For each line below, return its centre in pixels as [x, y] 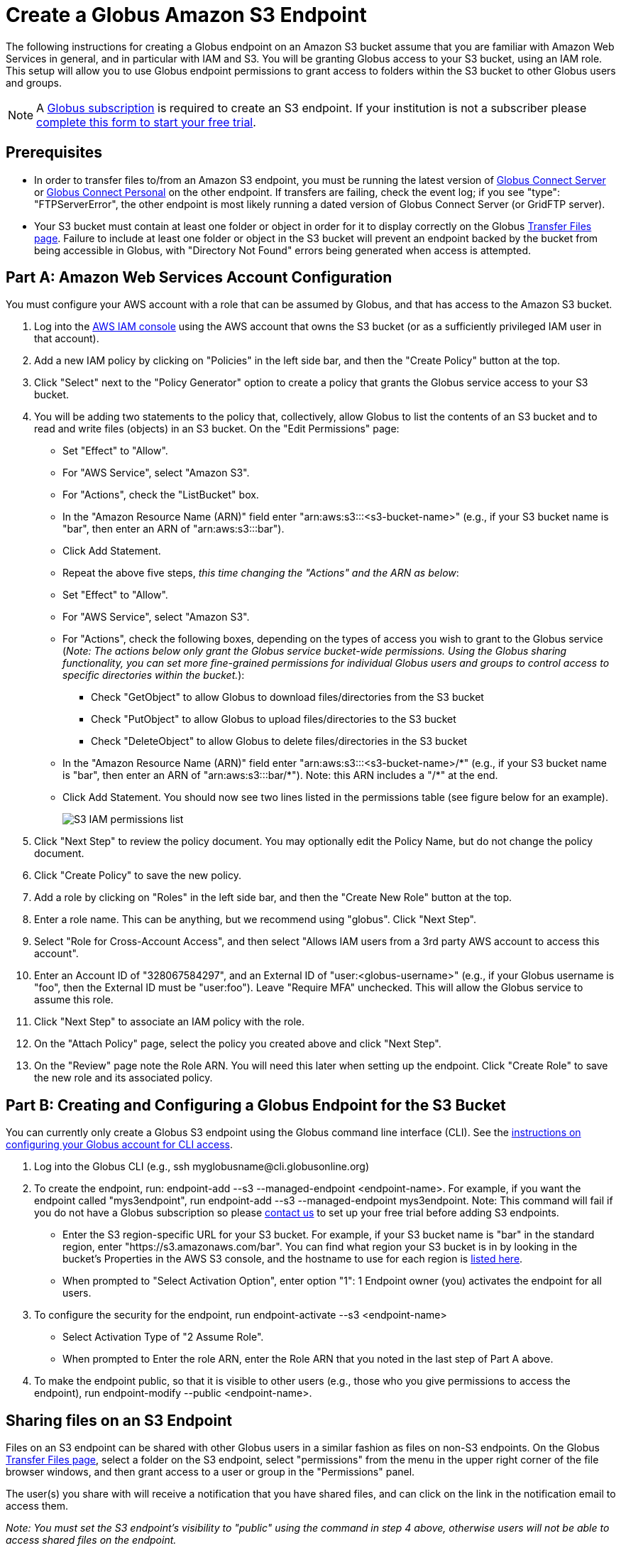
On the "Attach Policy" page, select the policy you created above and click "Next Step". [238, 1044]
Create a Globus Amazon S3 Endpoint [186, 15]
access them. [37, 1506]
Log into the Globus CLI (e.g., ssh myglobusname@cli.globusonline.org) [202, 1167]
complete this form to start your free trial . [146, 122]
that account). [67, 339]
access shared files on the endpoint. [91, 1540]
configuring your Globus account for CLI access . [119, 1145]
